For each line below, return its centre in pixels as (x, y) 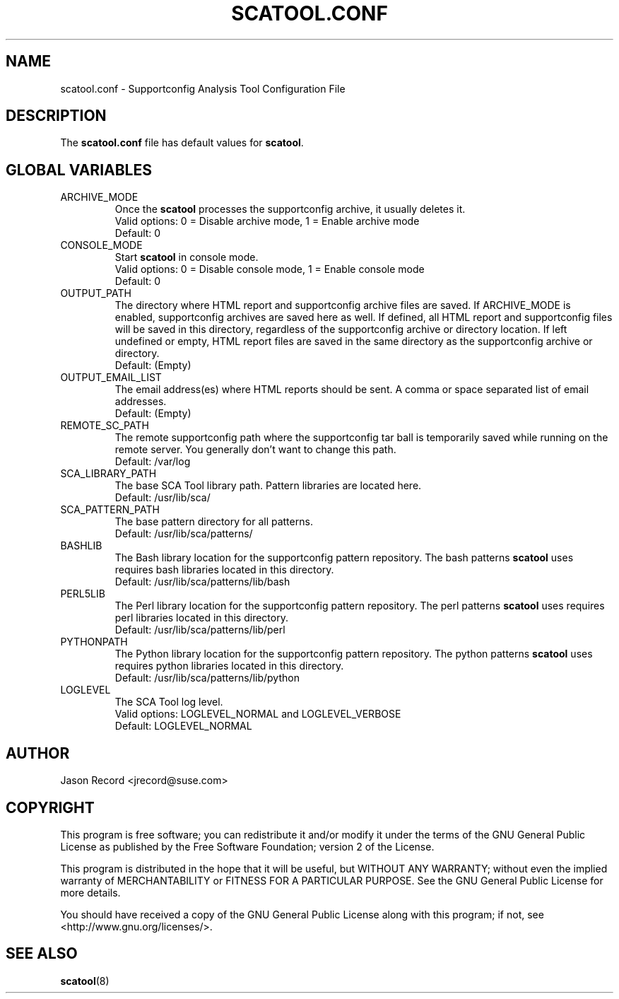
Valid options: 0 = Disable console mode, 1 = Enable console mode (270, 269)
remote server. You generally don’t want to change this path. (255, 450)
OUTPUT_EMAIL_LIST (111, 378)
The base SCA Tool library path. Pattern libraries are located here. (268, 486)
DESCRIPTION (56, 116)
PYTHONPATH (94, 642)
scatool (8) (85, 981)
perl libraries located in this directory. (201, 618)
